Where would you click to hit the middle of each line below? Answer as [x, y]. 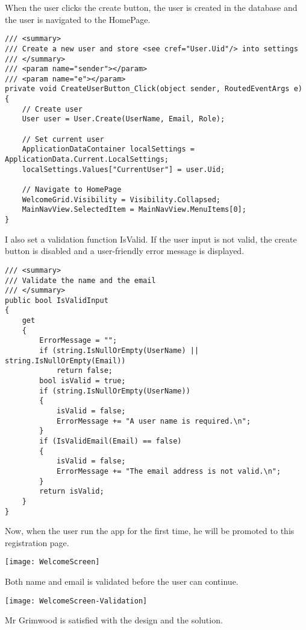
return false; [84, 371]
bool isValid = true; [83, 381]
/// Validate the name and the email [80, 280]
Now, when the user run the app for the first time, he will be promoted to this [150, 531]
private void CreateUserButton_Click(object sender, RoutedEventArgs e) [154, 89]
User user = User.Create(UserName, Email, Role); [123, 119]
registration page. [37, 542]
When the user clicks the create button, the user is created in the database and [151, 7]
